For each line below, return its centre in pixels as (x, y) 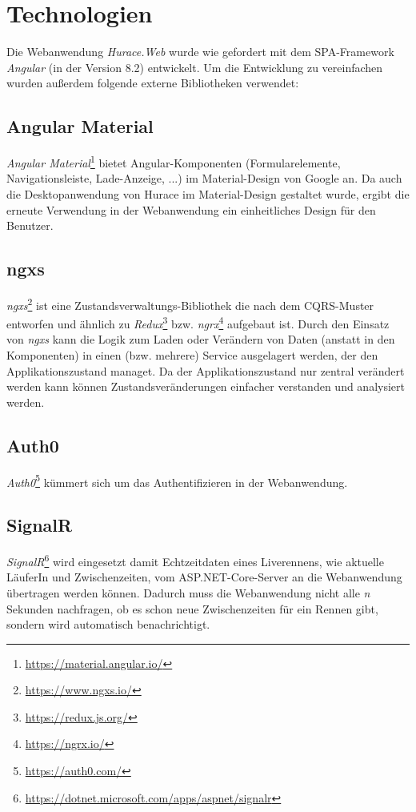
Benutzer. (30, 225)
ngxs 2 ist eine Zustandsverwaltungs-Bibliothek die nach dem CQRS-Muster (190, 303)
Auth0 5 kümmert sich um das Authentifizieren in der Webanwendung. (177, 480)
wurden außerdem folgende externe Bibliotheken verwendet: (153, 83)
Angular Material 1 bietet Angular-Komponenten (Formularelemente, (174, 161)
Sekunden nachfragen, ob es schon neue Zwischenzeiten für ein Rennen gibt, (192, 608)
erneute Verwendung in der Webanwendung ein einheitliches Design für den (191, 209)
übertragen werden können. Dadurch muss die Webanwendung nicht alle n (188, 592)
